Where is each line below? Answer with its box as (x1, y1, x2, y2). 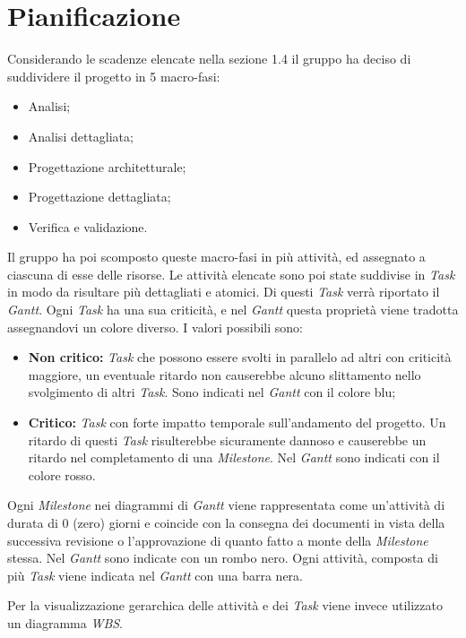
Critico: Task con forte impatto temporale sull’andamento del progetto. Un (28, 413, 446, 432)
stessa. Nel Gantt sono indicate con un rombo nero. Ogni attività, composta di (7, 548, 438, 567)
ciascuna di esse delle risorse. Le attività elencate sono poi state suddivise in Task (7, 264, 455, 283)
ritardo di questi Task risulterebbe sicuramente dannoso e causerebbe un (28, 430, 427, 449)
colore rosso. (28, 465, 96, 484)
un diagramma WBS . (7, 613, 124, 632)
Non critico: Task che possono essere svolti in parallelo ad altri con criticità (28, 348, 452, 366)
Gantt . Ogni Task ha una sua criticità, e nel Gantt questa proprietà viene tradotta (7, 300, 459, 319)
